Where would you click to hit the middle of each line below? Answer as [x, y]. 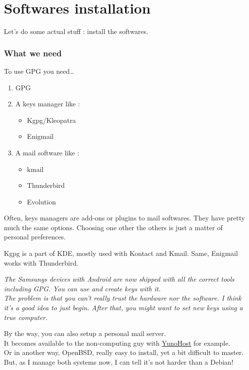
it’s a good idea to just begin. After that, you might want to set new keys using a [124, 308]
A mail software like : [47, 152]
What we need [33, 53]
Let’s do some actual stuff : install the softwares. [76, 31]
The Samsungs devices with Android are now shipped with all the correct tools [119, 279]
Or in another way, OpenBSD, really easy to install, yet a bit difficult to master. [124, 352]
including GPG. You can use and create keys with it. [82, 288]
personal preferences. [35, 237]
